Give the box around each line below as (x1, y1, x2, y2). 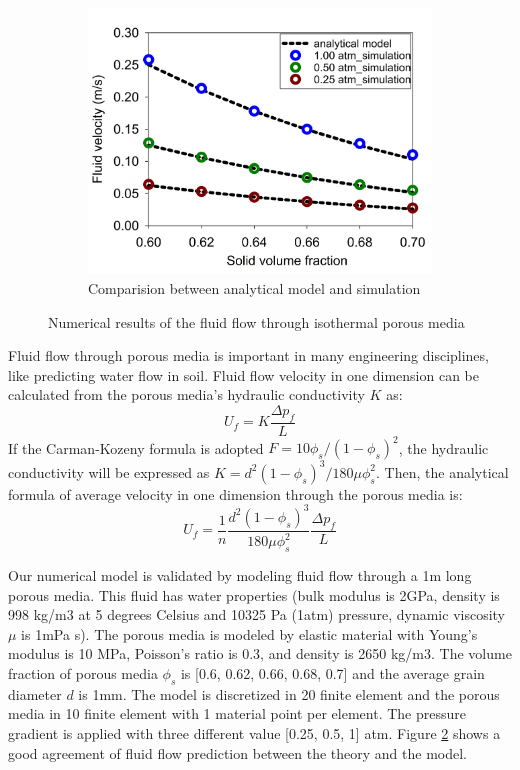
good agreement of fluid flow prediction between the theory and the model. (8, 742, 468, 763)
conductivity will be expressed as (8, 461, 210, 482)
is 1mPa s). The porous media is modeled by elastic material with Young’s (21, 623, 478, 644)
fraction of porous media (8, 662, 158, 683)
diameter (8, 683, 62, 704)
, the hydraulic (398, 437, 489, 458)
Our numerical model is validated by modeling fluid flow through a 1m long (8, 564, 472, 585)
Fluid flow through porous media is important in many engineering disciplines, (8, 345, 489, 366)
